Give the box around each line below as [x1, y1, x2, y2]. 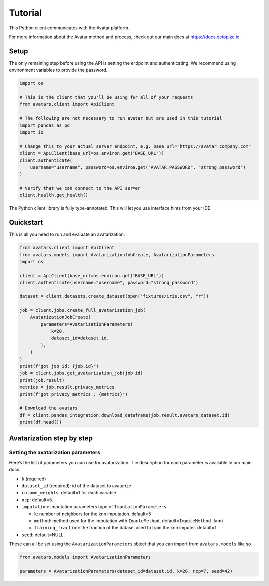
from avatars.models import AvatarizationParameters [19, 554, 151, 560]
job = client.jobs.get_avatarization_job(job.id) [19, 370, 143, 376]
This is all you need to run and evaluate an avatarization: [9, 231, 125, 237]
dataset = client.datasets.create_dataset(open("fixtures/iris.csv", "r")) [19, 293, 209, 299]
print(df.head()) [19, 419, 62, 425]
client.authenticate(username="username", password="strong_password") [19, 280, 199, 286]
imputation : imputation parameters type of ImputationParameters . [21, 504, 168, 510]
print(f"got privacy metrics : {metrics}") [19, 391, 128, 397]
